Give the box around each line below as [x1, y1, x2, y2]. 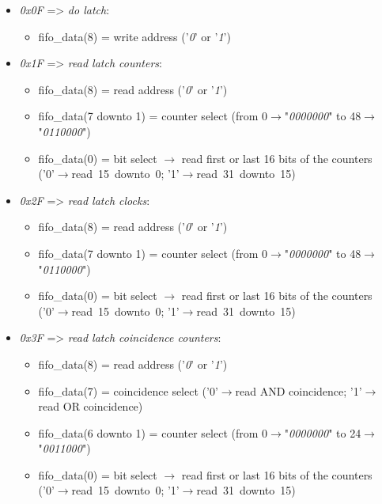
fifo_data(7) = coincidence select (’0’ [38, 382, 218, 399]
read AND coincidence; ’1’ [235, 382, 362, 399]
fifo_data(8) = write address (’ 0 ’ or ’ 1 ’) [38, 28, 231, 44]
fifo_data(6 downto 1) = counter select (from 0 [38, 424, 268, 441]
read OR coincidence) [38, 398, 143, 415]
